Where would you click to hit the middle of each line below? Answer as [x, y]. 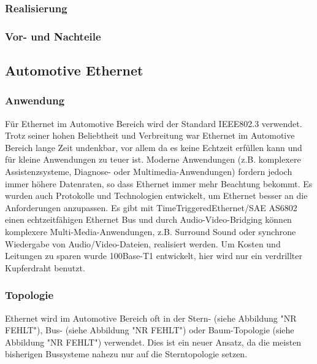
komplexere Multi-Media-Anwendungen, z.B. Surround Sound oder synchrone [151, 232]
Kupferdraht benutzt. [45, 267]
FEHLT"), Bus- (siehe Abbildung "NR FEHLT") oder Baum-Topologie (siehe [150, 330]
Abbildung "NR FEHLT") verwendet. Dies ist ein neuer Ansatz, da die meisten [153, 342]
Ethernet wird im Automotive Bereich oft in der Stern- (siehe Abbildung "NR [151, 318]
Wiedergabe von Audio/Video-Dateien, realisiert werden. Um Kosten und [143, 243]
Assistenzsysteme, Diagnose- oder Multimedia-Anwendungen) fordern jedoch [149, 172]
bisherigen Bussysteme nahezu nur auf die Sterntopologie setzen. [126, 354]
